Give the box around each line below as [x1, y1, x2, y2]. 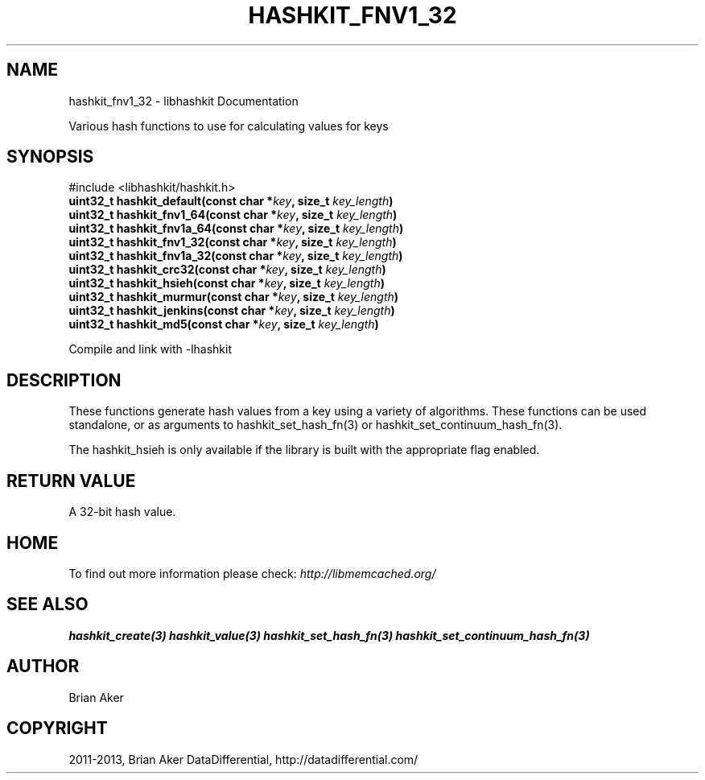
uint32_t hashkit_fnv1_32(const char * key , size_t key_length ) [68, 235, 397, 250]
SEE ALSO [6, 594, 89, 615]
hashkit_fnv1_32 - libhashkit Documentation [68, 93, 299, 108]
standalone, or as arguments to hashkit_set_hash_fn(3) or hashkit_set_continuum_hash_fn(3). [68, 418, 563, 432]
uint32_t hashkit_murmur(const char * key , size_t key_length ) [68, 290, 399, 304]
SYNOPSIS [6, 147, 94, 167]
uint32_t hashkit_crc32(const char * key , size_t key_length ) [68, 262, 386, 277]
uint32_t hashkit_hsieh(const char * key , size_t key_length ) [68, 276, 385, 291]
